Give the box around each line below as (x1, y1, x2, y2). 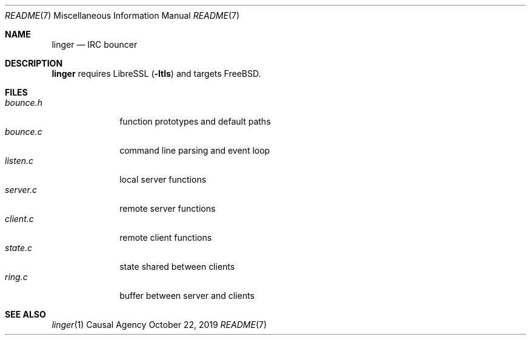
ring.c (5, 272, 28, 282)
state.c (5, 243, 32, 253)
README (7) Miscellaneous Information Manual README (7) (5, 10, 240, 21)
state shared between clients (119, 261, 235, 272)
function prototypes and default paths (119, 116, 271, 126)
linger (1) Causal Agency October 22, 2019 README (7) (52, 319, 267, 330)
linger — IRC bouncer (52, 39, 138, 50)
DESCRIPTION (5, 58, 63, 68)
